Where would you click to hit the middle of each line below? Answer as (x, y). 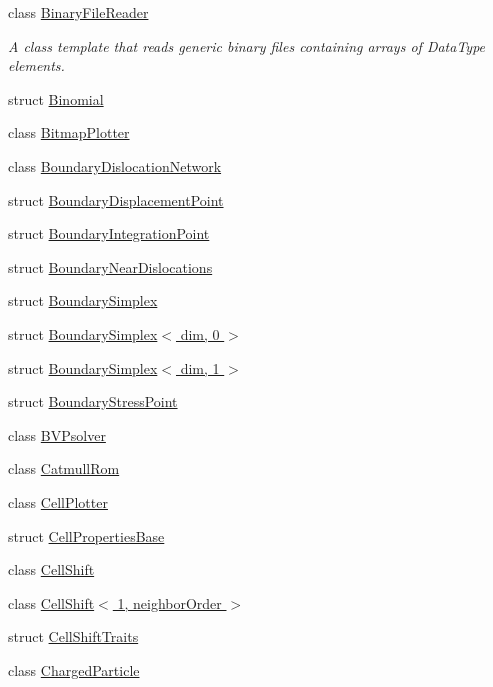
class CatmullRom (64, 468)
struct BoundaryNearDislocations (110, 266)
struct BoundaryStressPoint (93, 401)
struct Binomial (56, 98)
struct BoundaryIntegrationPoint (109, 233)
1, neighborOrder (169, 602)
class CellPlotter (58, 501)
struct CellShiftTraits (73, 636)
